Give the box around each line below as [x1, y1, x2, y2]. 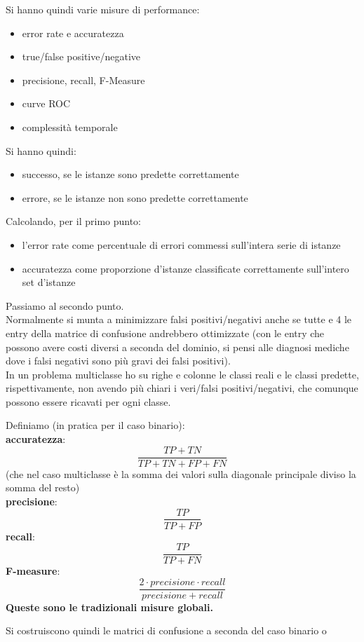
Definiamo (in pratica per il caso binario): [6, 418, 185, 432]
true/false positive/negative [22, 49, 140, 64]
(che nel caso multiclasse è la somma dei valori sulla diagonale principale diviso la [6, 466, 356, 481]
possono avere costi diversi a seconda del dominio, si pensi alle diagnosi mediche [6, 339, 349, 354]
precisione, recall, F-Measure [22, 72, 145, 87]
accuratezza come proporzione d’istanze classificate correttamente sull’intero [22, 261, 349, 275]
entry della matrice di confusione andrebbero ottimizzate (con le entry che [6, 325, 325, 340]
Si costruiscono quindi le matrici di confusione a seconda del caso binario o [6, 623, 327, 638]
